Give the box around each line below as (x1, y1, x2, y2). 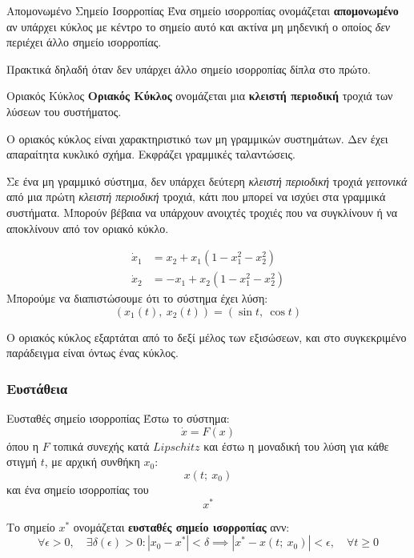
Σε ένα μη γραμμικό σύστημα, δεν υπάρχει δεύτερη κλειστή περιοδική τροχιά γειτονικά (6, 172, 408, 189)
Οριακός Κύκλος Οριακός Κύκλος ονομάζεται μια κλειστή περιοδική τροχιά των (6, 87, 393, 104)
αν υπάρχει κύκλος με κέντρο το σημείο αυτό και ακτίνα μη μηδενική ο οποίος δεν (6, 18, 390, 34)
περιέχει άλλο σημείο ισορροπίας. (6, 34, 162, 50)
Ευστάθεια (6, 378, 68, 398)
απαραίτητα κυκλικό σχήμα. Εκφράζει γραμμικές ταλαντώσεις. (6, 146, 295, 163)
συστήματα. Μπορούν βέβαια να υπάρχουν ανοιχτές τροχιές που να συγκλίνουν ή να (6, 203, 398, 220)
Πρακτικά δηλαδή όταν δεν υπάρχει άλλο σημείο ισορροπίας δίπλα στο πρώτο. (6, 60, 371, 77)
